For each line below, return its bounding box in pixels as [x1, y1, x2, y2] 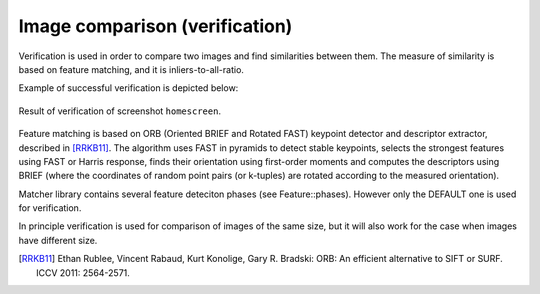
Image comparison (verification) [18, 15, 293, 37]
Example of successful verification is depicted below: [18, 82, 239, 94]
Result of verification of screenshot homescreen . [18, 105, 222, 117]
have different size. [18, 234, 98, 246]
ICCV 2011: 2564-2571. [36, 266, 130, 279]
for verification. [18, 202, 82, 214]
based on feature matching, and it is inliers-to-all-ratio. [18, 63, 245, 75]
